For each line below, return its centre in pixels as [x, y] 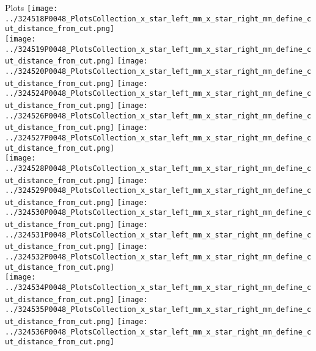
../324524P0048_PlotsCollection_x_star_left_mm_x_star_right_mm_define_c [158, 94]
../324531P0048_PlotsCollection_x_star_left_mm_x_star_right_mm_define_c [158, 235]
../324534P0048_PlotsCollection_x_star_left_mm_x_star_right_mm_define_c [158, 288]
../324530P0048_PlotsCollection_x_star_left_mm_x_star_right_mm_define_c [158, 213]
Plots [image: [31, 7]
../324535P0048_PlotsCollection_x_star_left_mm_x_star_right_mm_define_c [158, 310]
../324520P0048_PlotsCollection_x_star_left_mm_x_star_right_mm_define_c [158, 71]
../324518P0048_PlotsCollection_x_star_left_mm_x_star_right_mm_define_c [158, 19]
